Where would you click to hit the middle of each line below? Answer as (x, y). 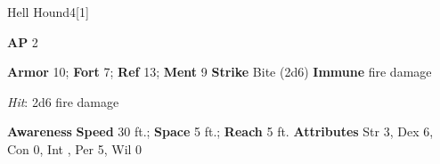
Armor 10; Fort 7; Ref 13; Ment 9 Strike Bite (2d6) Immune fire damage (220, 72)
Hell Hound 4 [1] (48, 12)
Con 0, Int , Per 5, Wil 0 (75, 148)
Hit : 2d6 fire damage (63, 101)
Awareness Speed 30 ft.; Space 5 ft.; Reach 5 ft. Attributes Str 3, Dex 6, (220, 131)
